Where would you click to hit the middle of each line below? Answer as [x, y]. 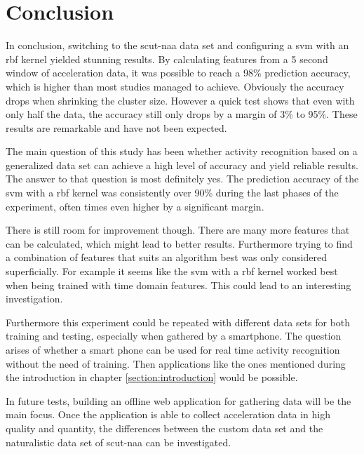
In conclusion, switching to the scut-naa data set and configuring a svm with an [177, 45]
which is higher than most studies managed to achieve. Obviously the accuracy [175, 86]
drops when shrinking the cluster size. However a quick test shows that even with [180, 100]
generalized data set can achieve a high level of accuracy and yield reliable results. [182, 165]
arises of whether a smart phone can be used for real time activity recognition [173, 349]
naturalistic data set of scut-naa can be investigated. [119, 442]
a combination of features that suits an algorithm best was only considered [166, 257]
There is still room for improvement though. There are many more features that [178, 230]
